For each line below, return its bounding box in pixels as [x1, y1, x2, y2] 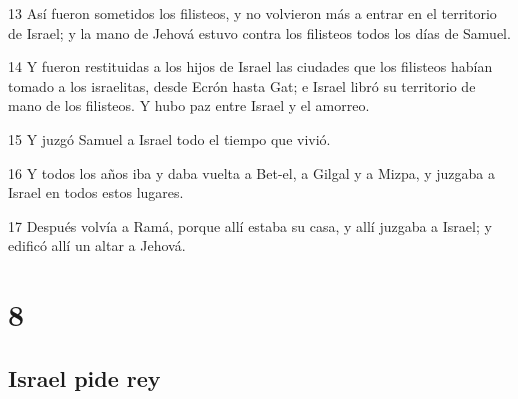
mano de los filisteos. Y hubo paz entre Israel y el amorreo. [8, 95, 370, 116]
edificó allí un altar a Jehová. [8, 235, 186, 256]
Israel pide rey [8, 362, 161, 393]
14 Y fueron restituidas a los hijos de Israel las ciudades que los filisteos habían [8, 56, 493, 77]
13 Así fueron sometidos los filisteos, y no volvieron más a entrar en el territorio [8, 3, 497, 23]
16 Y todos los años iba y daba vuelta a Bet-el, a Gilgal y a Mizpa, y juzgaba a [8, 162, 496, 183]
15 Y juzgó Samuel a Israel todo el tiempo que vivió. [8, 128, 331, 149]
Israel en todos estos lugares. [8, 182, 184, 203]
